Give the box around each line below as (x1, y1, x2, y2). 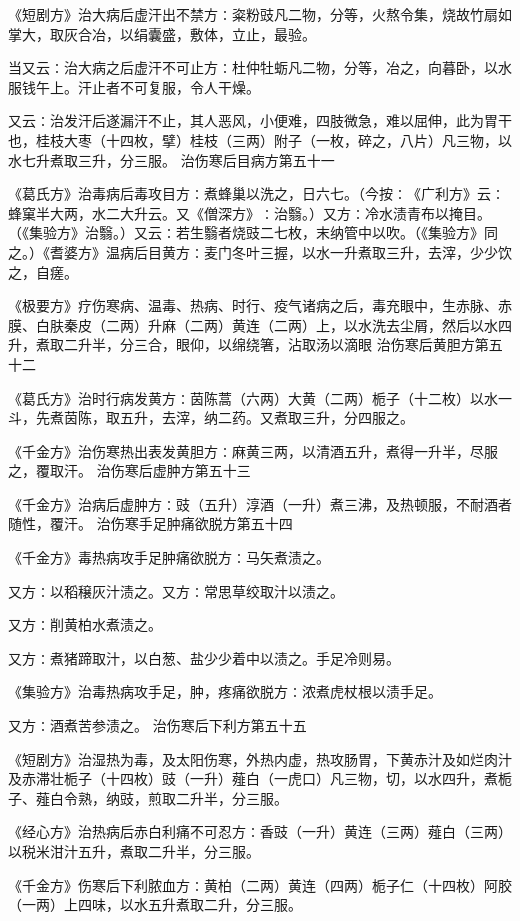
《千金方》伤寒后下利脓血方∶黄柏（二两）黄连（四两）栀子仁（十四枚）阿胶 (8, 874, 512, 895)
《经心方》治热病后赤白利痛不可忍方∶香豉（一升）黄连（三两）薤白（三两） (8, 821, 512, 842)
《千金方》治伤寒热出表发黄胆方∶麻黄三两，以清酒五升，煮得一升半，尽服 (8, 440, 498, 461)
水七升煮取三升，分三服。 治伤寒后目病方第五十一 (8, 149, 335, 170)
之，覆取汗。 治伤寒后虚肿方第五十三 (8, 460, 251, 481)
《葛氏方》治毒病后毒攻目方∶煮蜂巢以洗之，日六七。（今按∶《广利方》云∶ (8, 183, 505, 204)
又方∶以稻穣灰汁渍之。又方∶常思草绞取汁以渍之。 (8, 580, 344, 601)
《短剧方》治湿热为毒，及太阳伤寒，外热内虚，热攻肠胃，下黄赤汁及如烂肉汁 (8, 748, 512, 769)
